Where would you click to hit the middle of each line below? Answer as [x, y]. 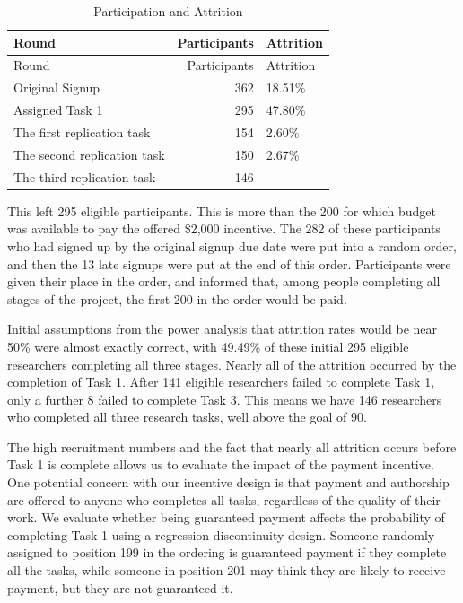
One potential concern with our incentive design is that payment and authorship [228, 482]
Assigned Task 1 [58, 110]
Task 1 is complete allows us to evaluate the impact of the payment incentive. [221, 464]
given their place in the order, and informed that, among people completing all [224, 281]
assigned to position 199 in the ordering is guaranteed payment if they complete [227, 552]
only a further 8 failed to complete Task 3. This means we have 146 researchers [225, 399]
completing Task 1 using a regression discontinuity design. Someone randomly [221, 534]
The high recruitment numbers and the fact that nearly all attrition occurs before [232, 446]
